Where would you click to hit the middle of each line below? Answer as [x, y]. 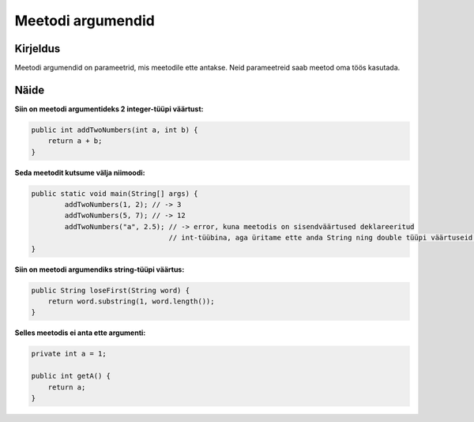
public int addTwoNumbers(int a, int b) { [115, 130]
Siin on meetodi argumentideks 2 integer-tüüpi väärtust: [109, 109]
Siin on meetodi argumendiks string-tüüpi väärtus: [100, 269]
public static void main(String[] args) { [115, 193]
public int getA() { [71, 376]
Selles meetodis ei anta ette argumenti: [80, 333]
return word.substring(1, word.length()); [131, 301]
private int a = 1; [69, 354]
